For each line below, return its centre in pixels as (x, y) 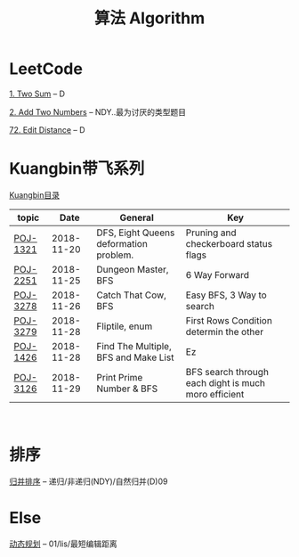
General (137, 217)
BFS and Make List (135, 357)
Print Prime (120, 377)
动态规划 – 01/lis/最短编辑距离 (63, 544)
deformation (122, 243)
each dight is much (225, 382)
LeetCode (46, 69)
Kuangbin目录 (35, 195)
